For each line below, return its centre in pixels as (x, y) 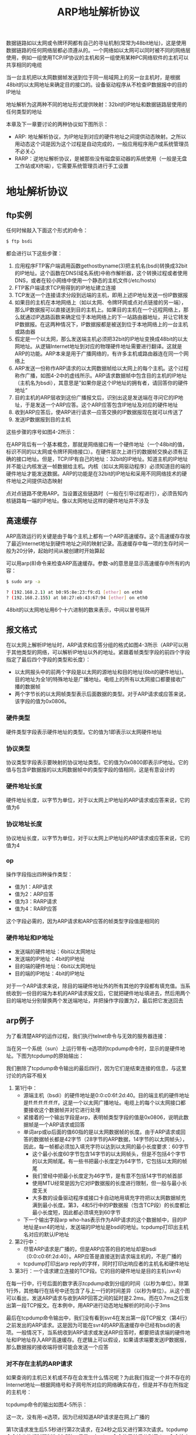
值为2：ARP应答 (34, 894)
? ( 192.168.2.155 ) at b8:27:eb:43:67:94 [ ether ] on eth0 (77, 598)
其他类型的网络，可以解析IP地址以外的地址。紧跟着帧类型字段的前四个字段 (100, 652)
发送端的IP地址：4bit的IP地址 (49, 959)
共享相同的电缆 (24, 65)
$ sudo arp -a (23, 581)
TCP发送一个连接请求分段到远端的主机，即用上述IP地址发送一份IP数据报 (101, 295)
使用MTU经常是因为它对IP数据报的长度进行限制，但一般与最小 (107, 1183)
